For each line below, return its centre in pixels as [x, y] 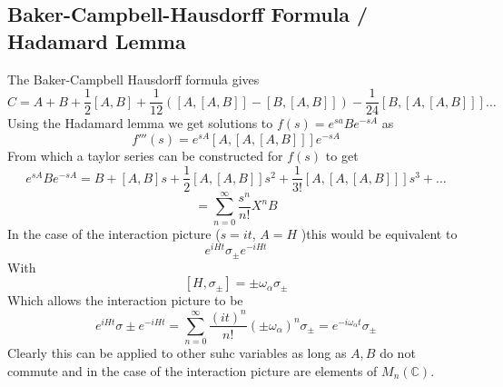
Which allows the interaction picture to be [125, 300]
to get [342, 155]
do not [398, 353]
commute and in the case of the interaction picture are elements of [192, 370]
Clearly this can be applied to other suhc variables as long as [177, 353]
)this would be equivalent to [379, 233]
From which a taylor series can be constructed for [145, 155]
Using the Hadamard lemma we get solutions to [140, 123]
